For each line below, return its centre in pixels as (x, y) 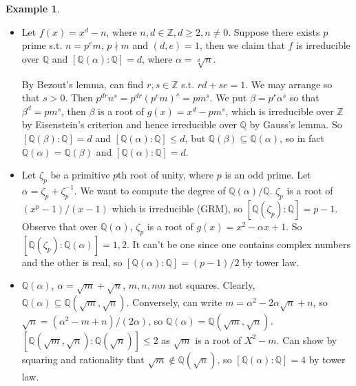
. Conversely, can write (174, 302)
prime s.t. (42, 45)
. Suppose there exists (274, 31)
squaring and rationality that (83, 359)
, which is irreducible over (280, 111)
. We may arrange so (289, 84)
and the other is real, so (72, 262)
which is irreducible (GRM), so (177, 208)
